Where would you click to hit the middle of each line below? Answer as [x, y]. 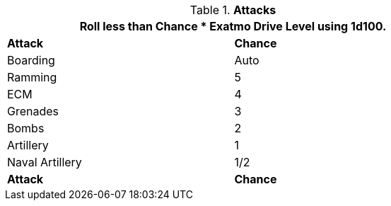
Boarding [31, 60]
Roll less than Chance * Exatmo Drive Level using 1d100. [233, 26]
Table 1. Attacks [233, 10]
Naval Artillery [45, 162]
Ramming [32, 77]
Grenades [33, 111]
